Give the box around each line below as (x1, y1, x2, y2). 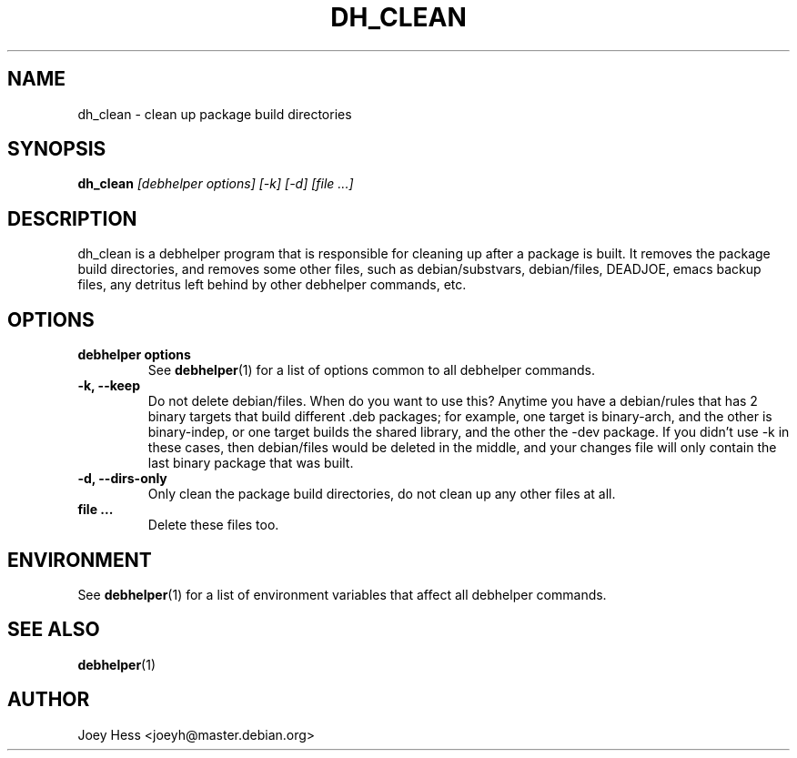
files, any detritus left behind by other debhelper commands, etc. (77, 277, 467, 293)
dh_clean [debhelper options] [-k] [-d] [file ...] (77, 176, 354, 192)
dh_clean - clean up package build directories (77, 106, 352, 122)
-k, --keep (77, 378, 141, 394)
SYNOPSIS (7, 137, 106, 161)
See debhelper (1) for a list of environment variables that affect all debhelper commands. (77, 586, 607, 602)
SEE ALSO (7, 618, 100, 642)
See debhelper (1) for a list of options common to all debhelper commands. (147, 362, 595, 379)
